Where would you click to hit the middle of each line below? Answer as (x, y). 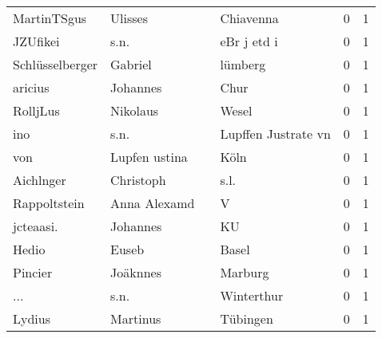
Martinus (136, 318)
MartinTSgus (50, 18)
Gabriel (131, 64)
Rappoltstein (49, 203)
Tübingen (247, 318)
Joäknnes (136, 272)
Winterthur (252, 295)
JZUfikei (36, 41)
